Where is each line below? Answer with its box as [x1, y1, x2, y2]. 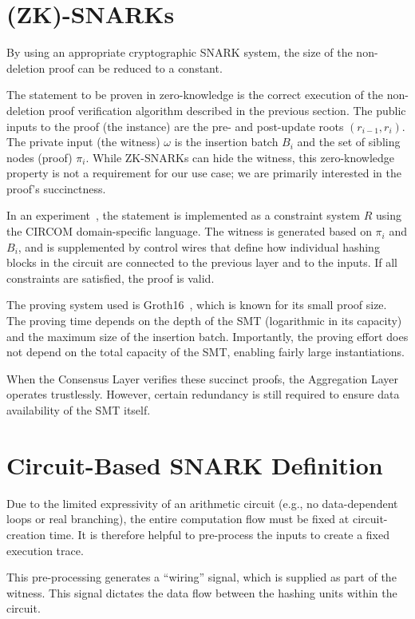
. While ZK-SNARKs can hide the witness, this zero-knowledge [85, 149, 395, 165]
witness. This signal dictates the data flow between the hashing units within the [6, 584, 397, 601]
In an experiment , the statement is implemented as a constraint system [6, 207, 361, 224]
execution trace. [6, 542, 84, 558]
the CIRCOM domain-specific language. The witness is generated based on [6, 223, 372, 240]
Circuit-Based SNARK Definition [6, 448, 383, 481]
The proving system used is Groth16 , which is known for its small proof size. [6, 296, 387, 313]
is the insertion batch [174, 133, 279, 150]
